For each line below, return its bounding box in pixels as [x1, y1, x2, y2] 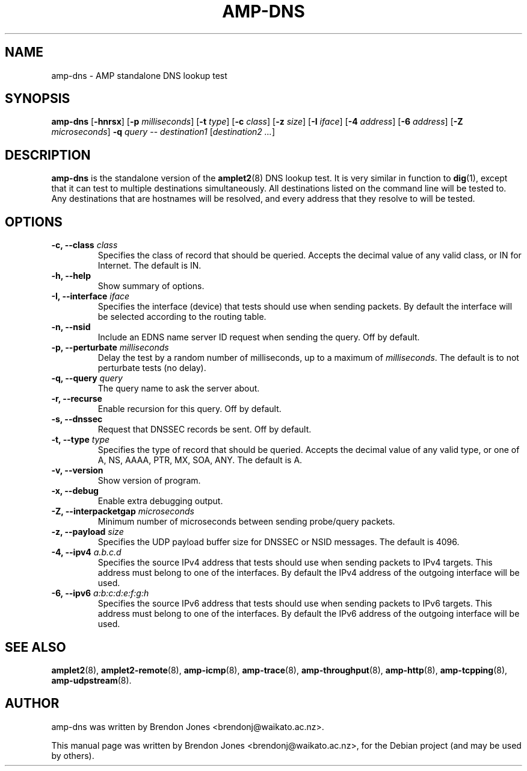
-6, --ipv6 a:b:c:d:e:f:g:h [51, 588, 149, 599]
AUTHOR [5, 696, 60, 711]
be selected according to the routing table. [97, 311, 267, 322]
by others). [51, 750, 94, 761]
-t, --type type [51, 434, 110, 445]
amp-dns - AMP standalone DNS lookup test [51, 70, 227, 81]
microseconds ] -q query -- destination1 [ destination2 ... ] [51, 126, 275, 137]
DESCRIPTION [5, 147, 91, 163]
